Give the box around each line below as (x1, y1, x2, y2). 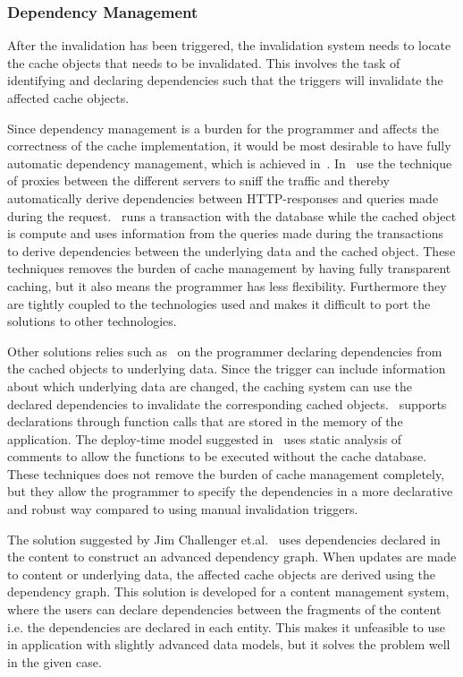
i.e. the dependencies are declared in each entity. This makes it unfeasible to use (7, 617, 446, 636)
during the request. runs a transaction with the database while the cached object (7, 206, 457, 225)
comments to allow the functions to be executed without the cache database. (7, 447, 427, 466)
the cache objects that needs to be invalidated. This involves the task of (7, 53, 400, 72)
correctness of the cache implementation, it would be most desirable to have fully (7, 136, 451, 155)
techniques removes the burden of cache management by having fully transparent (7, 259, 451, 278)
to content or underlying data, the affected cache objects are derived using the (7, 564, 436, 583)
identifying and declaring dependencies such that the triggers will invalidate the (7, 71, 443, 90)
